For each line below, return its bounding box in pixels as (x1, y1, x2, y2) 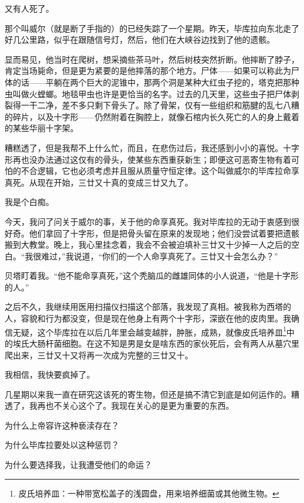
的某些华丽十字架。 (5, 122, 78, 134)
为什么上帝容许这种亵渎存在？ (5, 419, 119, 431)
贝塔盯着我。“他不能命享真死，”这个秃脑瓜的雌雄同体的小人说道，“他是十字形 (5, 269, 299, 282)
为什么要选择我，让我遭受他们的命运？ (5, 458, 152, 471)
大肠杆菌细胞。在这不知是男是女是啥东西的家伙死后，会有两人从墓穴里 (29, 337, 299, 349)
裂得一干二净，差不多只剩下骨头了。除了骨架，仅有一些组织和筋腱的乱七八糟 (5, 99, 299, 111)
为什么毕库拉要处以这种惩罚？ (5, 439, 119, 451)
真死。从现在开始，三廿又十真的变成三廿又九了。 (5, 176, 193, 188)
